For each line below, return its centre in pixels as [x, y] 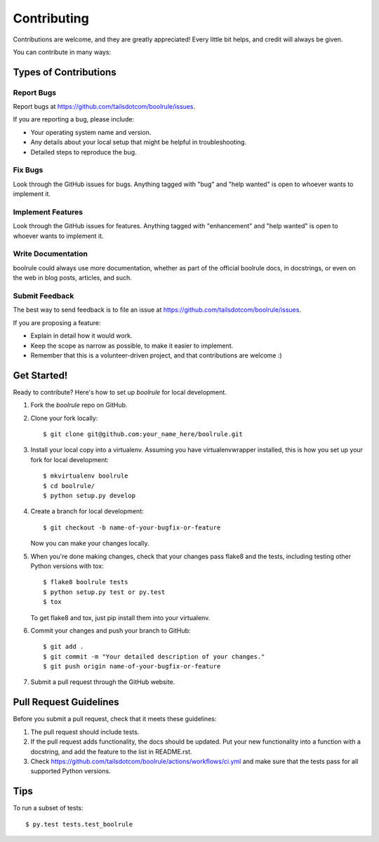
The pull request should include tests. [85, 732]
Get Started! [40, 375]
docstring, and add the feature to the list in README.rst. [111, 751]
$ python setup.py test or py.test [104, 592]
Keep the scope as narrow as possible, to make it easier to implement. [132, 346]
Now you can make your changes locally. [90, 544]
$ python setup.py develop [89, 495]
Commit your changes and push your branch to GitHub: [111, 630]
